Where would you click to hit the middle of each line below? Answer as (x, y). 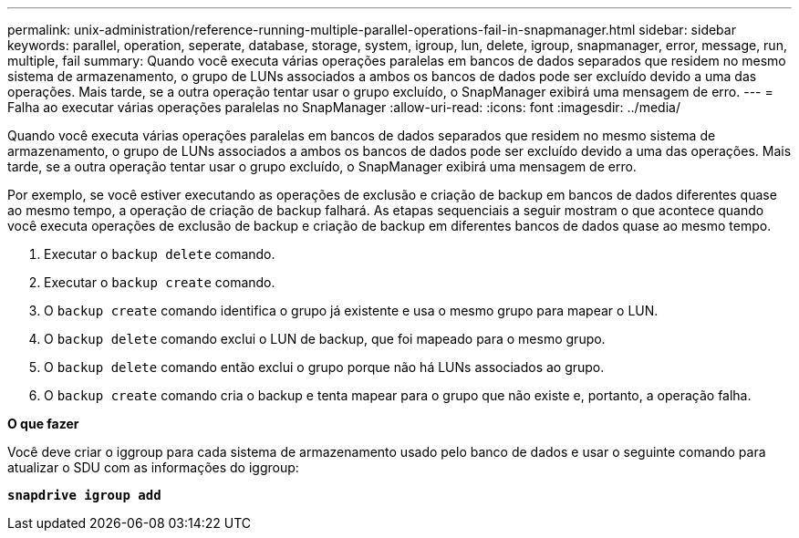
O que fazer (43, 424)
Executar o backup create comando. (160, 282)
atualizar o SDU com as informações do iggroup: (153, 467)
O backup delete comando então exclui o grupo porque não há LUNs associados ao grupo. (324, 367)
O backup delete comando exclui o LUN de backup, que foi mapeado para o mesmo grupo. (325, 339)
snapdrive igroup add (84, 495)
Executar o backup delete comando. (160, 254)
